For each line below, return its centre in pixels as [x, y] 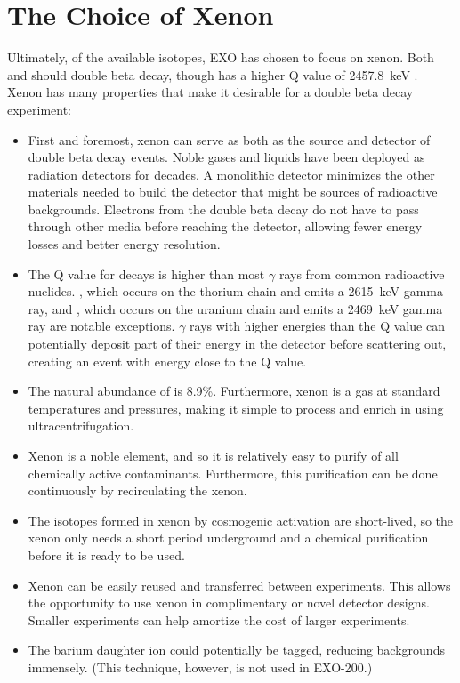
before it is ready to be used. [106, 554]
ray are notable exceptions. [101, 326]
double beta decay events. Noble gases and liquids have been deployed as [226, 157]
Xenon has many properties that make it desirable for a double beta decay [210, 92]
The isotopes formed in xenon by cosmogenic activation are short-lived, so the [241, 520]
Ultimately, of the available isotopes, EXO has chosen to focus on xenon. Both [221, 57]
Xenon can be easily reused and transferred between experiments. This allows [239, 585]
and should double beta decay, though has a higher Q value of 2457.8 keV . [213, 74]
